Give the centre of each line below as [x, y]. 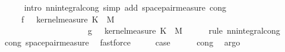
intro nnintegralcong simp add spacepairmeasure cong [125, 7]
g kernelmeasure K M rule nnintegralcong [184, 30]
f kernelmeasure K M [68, 19]
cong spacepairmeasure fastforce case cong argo [122, 42]
